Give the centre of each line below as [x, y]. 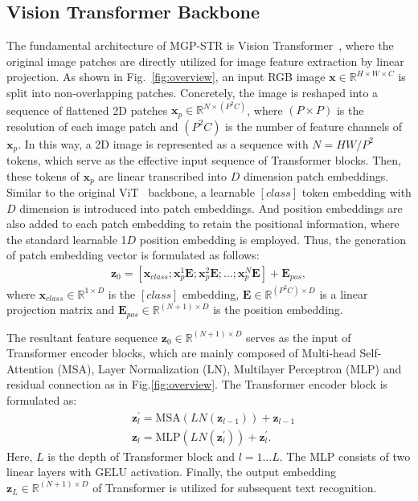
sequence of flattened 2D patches [87, 110]
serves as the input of [299, 337]
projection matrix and [61, 310]
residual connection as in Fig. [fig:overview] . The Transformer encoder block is [197, 384]
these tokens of [43, 175]
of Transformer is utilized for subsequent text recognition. [235, 487]
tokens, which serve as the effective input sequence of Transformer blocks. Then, [204, 159]
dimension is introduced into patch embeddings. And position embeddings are [211, 208]
